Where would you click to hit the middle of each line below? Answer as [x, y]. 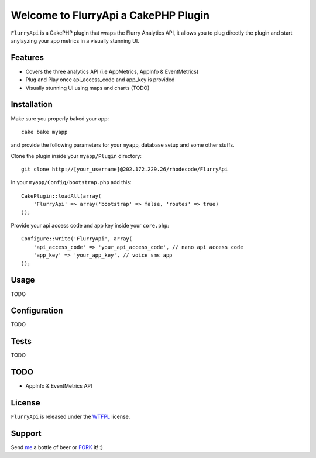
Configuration [37, 311]
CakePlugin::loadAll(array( [61, 196]
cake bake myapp [44, 132]
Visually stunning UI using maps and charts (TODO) [87, 88]
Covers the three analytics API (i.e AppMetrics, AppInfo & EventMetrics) [112, 71]
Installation [32, 104]
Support [26, 433]
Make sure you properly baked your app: [60, 118]
